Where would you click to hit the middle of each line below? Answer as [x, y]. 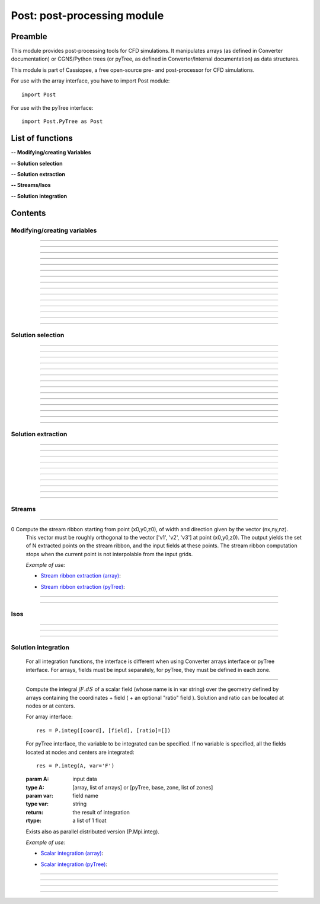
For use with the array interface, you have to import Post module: [90, 81]
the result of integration [101, 812]
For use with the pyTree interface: [52, 108]
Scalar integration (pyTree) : [74, 864]
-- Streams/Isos [31, 185]
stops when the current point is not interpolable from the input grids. [109, 554]
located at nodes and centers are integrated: [80, 752]
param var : [39, 796]
